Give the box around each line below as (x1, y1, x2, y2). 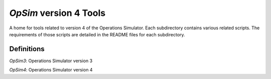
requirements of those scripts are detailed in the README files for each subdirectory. (9, 31, 185, 37)
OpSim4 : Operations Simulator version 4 (9, 67, 93, 73)
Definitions (9, 45, 45, 53)
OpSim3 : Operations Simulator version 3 (9, 58, 93, 64)
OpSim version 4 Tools (9, 7, 105, 18)
